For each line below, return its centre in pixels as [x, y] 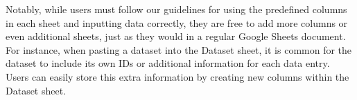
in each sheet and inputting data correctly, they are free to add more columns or [177, 22]
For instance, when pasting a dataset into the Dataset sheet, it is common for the [179, 49]
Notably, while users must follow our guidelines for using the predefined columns [176, 9]
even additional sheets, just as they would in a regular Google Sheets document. [176, 36]
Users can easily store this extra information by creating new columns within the [177, 76]
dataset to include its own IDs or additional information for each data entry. [168, 63]
